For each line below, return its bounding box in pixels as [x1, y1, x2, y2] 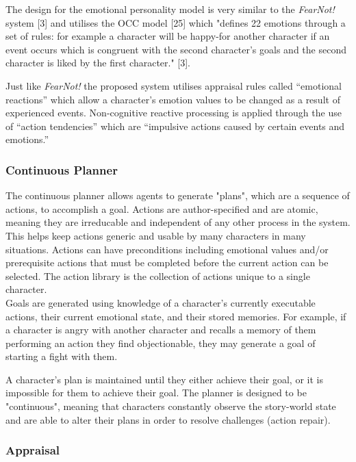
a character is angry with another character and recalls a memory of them [5, 322, 316, 337]
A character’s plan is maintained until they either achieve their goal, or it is [5, 372, 323, 386]
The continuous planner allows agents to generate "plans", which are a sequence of [5, 188, 350, 203]
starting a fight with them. [5, 349, 118, 363]
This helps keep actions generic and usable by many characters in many [5, 228, 306, 242]
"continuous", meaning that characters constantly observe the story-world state [5, 399, 336, 413]
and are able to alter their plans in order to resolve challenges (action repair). [5, 412, 331, 426]
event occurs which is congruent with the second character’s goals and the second [5, 42, 346, 56]
